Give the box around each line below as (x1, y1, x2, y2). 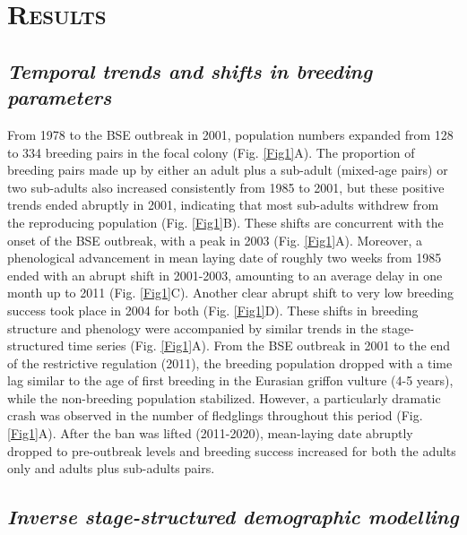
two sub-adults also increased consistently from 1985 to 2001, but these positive (7, 177, 445, 196)
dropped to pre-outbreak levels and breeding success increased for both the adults (7, 441, 456, 460)
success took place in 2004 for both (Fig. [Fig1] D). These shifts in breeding (7, 300, 419, 319)
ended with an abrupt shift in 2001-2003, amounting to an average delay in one (7, 265, 443, 284)
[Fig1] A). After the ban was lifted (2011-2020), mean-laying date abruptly (7, 424, 413, 443)
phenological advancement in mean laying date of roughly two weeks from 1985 (7, 248, 442, 267)
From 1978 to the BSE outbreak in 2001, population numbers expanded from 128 (7, 125, 454, 143)
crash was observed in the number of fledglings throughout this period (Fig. (7, 406, 423, 425)
